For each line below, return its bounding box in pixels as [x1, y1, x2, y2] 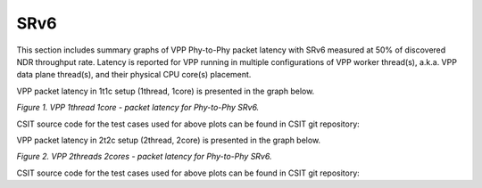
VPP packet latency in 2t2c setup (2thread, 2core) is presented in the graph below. [16, 135, 321, 145]
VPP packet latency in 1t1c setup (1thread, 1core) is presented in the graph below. [16, 86, 315, 96]
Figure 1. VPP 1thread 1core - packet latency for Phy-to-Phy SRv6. [16, 102, 260, 113]
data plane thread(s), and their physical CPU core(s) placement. [16, 69, 252, 80]
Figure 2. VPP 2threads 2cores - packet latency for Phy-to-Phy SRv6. [16, 151, 272, 162]
